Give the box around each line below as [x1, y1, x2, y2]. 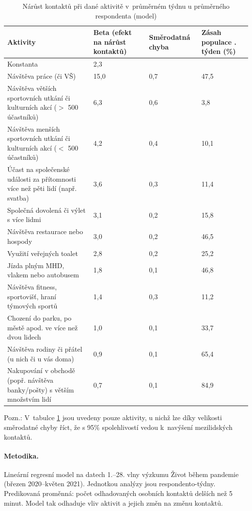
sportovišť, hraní [7, 291, 56, 301]
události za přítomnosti [7, 173, 76, 184]
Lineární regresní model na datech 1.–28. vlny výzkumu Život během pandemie [4, 469, 239, 479]
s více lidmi [7, 214, 41, 224]
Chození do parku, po [7, 312, 72, 323]
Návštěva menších [7, 123, 60, 134]
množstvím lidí [7, 394, 51, 404]
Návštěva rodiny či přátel [7, 344, 82, 354]
